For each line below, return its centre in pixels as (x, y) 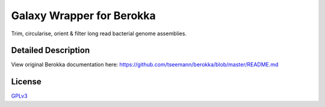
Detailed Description (51, 51)
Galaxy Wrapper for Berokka (83, 16)
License (26, 82)
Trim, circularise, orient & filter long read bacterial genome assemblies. (99, 33)
